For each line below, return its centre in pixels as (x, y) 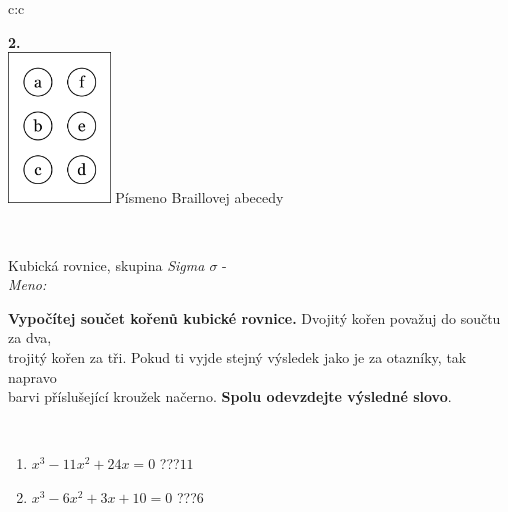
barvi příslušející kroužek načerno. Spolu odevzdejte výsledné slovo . (230, 396)
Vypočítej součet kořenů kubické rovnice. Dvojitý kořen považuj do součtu (254, 317)
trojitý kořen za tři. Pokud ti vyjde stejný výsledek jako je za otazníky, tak (237, 356)
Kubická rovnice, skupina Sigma (106, 264)
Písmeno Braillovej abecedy (199, 197)
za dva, (30, 337)
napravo (32, 376)
